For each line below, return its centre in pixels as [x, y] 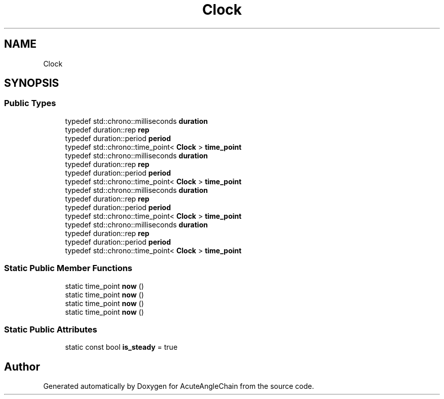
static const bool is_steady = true [121, 347]
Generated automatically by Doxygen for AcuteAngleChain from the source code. [179, 386]
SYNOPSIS [32, 83]
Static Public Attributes [51, 329]
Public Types [30, 103]
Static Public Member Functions [68, 268]
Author [22, 367]
